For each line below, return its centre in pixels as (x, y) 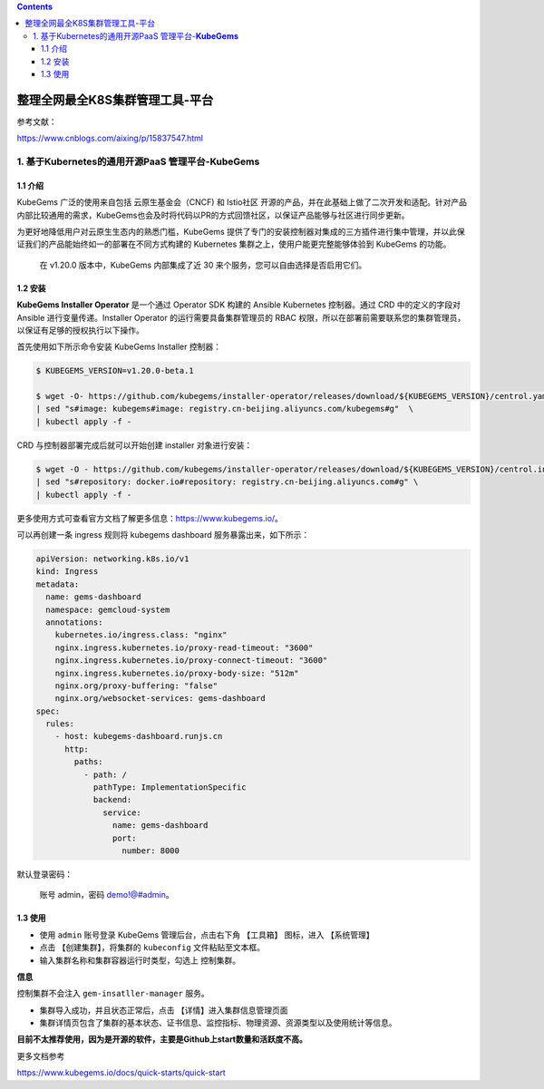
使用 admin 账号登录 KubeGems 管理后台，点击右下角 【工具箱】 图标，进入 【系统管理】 (207, 935)
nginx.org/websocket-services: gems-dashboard (160, 699)
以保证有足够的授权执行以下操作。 (80, 330)
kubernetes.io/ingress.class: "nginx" (141, 635)
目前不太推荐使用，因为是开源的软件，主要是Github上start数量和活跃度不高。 (162, 1039)
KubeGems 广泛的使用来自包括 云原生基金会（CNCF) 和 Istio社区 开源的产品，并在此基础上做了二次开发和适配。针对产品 (242, 202)
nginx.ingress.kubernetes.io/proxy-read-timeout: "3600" (184, 647)
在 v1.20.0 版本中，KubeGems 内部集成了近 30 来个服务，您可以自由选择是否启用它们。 (203, 265)
